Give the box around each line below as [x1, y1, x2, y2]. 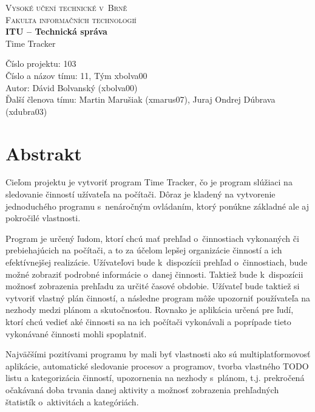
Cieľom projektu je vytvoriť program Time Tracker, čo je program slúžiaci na [5, 176, 293, 188]
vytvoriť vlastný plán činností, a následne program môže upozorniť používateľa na [5, 291, 311, 304]
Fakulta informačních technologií [5, 13, 137, 26]
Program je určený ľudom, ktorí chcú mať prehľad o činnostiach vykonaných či [5, 232, 299, 244]
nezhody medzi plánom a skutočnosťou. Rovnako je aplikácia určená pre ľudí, [5, 303, 294, 316]
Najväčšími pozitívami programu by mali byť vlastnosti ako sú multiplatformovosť [5, 348, 311, 360]
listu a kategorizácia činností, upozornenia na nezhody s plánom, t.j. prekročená [5, 371, 305, 384]
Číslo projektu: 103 [5, 57, 76, 70]
